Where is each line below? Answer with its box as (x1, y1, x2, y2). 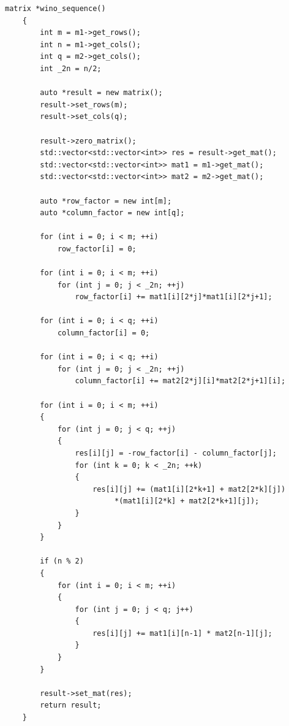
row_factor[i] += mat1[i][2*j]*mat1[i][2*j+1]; (75, 292, 272, 302)
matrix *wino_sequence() (5, 4, 106, 13)
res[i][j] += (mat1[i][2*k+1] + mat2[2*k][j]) (92, 484, 286, 494)
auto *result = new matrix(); (40, 88, 163, 97)
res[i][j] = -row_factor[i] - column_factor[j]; (75, 448, 277, 457)
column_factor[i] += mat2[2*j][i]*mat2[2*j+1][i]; (75, 376, 286, 386)
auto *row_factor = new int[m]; (40, 196, 172, 205)
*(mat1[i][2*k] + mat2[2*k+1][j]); (114, 497, 260, 506)
